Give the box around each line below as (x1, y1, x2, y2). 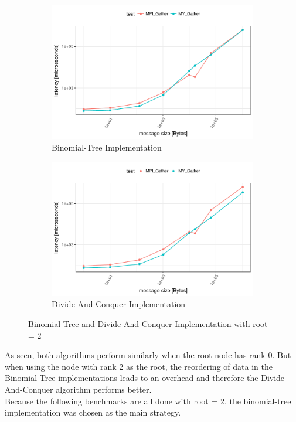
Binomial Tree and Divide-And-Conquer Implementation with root (28, 318, 268, 330)
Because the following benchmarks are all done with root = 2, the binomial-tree (5, 394, 291, 407)
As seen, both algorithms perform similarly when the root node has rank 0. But (5, 349, 291, 361)
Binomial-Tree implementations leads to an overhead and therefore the (5, 372, 258, 384)
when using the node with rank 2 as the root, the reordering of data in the (5, 360, 273, 372)
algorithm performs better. (56, 383, 152, 395)
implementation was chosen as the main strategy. (5, 406, 181, 418)
